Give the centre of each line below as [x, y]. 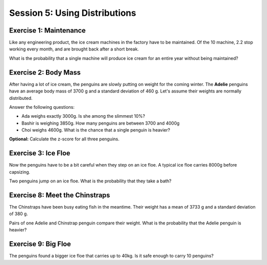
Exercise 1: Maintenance [47, 30]
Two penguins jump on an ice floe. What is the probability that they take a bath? [90, 181]
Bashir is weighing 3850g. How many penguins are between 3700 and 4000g [101, 123]
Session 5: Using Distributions [73, 13]
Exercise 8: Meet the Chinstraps [60, 195]
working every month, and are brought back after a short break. [74, 49]
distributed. [21, 98]
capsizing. [20, 172]
